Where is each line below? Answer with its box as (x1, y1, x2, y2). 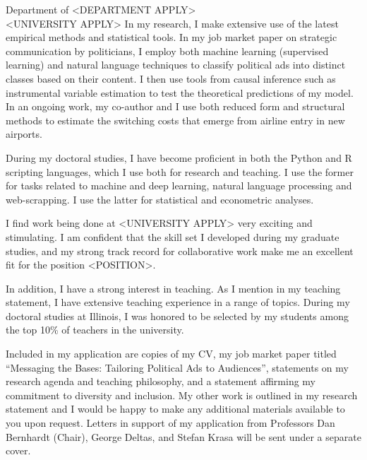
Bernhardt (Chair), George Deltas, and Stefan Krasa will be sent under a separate (6, 429, 361, 444)
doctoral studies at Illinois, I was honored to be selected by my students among (6, 308, 349, 323)
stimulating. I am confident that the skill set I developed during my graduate (6, 229, 339, 244)
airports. (6, 126, 42, 141)
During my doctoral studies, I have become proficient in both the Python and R (6, 150, 352, 165)
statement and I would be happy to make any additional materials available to (6, 401, 345, 416)
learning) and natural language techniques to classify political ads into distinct (6, 57, 346, 72)
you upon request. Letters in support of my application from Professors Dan (6, 415, 335, 430)
